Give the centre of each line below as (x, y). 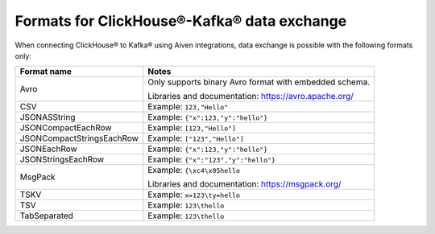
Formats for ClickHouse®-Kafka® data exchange (181, 21)
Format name (46, 72)
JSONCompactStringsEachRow (79, 138)
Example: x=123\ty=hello (194, 195)
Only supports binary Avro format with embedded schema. (259, 82)
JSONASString (48, 117)
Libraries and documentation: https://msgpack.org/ (244, 184)
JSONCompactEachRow (66, 128)
